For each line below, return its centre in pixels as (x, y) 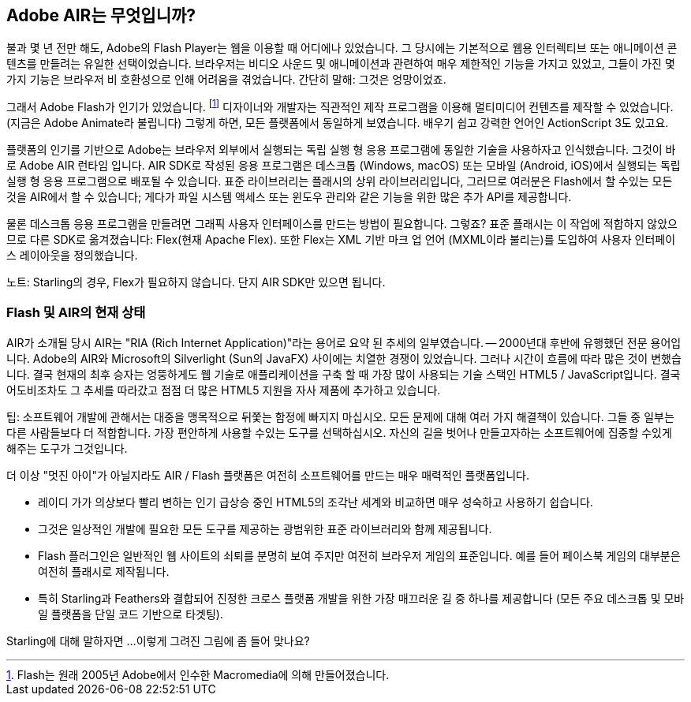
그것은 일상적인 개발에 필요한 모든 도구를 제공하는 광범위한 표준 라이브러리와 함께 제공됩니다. (265, 528)
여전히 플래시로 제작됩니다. (104, 571)
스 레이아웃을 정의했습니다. (72, 256)
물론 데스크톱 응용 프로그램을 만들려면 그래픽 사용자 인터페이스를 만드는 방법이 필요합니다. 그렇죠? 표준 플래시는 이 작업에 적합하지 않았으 (342, 224)
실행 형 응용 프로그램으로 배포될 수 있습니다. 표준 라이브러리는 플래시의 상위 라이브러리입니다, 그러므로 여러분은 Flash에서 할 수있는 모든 (340, 181)
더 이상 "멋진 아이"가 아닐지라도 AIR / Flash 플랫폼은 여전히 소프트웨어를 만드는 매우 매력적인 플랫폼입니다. (268, 475)
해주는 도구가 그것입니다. (67, 448)
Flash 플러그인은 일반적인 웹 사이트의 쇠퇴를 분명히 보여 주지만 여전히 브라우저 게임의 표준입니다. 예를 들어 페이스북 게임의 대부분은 (359, 555)
